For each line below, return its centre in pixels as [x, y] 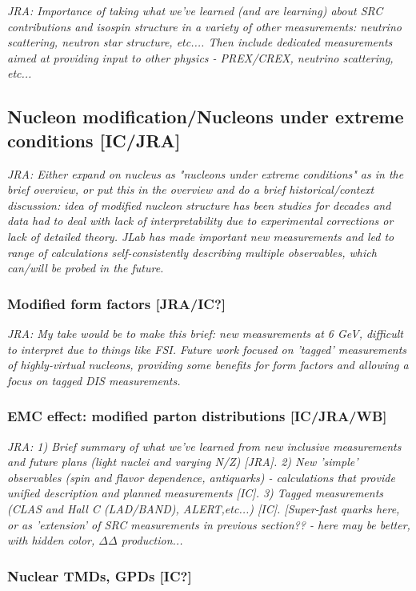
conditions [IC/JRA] [94, 140]
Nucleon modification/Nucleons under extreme [206, 117]
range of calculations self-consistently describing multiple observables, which [192, 252]
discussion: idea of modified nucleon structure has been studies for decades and [199, 205]
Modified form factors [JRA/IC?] [117, 303]
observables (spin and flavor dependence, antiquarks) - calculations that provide [201, 477]
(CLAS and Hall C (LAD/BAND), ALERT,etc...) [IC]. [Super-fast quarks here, [204, 508]
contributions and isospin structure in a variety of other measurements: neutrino [204, 26]
